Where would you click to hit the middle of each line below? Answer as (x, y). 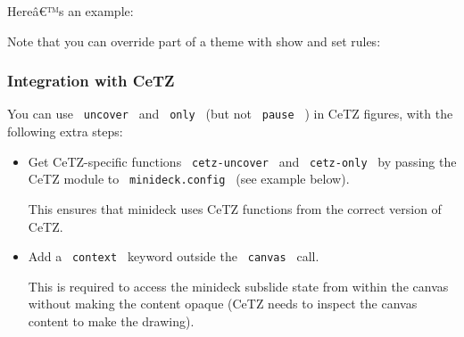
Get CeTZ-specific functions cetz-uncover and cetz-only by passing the (242, 161)
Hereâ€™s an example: (70, 11)
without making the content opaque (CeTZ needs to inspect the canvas (223, 304)
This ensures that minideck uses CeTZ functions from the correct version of (235, 208)
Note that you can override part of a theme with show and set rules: (194, 41)
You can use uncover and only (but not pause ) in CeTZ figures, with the (230, 114)
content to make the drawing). (111, 321)
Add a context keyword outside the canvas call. (174, 256)
